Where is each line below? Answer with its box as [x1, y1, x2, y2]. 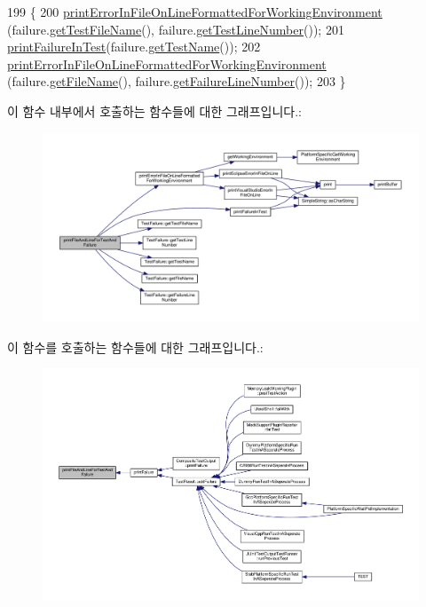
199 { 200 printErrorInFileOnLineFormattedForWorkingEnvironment [7, 3, 383, 20]
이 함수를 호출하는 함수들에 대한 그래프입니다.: [7, 337, 264, 356]
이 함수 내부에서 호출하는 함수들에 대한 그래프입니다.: [7, 101, 302, 120]
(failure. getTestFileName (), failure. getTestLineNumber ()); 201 [7, 20, 344, 38]
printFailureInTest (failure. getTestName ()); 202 [7, 37, 261, 56]
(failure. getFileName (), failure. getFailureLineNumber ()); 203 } [7, 72, 346, 91]
